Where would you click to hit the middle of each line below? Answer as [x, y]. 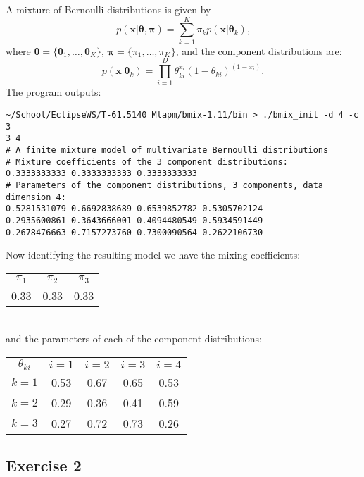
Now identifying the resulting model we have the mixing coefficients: [153, 255]
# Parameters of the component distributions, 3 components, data [165, 185]
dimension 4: [36, 197]
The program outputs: [54, 92]
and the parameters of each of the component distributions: [134, 339]
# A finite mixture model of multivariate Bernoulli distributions [167, 150]
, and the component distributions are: [259, 50]
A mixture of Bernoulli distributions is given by [108, 9]
